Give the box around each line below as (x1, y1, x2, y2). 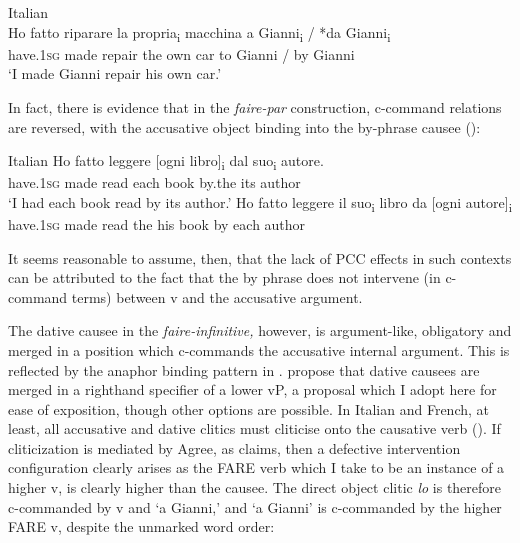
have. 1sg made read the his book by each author (8, 213, 306, 234)
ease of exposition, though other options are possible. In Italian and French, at (8, 398, 490, 419)
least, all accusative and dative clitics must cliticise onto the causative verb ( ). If (8, 418, 501, 439)
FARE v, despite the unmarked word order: (8, 516, 275, 537)
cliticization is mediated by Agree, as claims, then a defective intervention (8, 437, 461, 458)
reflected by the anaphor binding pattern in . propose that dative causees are (8, 359, 480, 380)
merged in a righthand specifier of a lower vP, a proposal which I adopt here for (8, 379, 497, 400)
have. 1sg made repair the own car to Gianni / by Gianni (8, 43, 355, 64)
